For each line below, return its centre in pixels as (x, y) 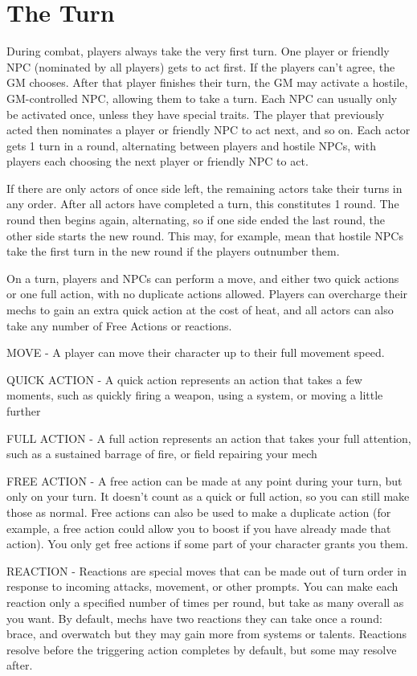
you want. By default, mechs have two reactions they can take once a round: (194, 618)
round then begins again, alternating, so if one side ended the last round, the (196, 220)
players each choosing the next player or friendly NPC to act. (157, 161)
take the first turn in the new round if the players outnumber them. (173, 251)
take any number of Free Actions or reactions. (119, 325)
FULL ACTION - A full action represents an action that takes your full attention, (209, 438)
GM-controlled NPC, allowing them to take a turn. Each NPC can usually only (202, 98)
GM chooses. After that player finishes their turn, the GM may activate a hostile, (207, 82)
